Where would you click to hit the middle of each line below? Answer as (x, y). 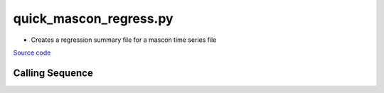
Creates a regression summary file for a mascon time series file (124, 40)
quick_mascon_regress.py (93, 18)
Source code (32, 53)
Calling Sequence (53, 73)
